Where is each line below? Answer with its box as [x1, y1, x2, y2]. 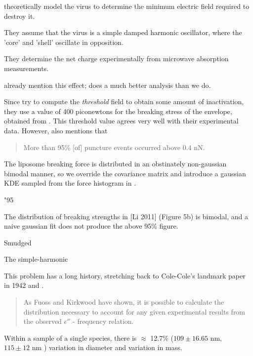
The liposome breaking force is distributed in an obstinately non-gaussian [4, 158, 227, 169]
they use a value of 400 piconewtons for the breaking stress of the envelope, [4, 106, 232, 116]
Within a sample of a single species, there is [4, 332, 137, 343]
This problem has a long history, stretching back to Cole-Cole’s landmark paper [4, 270, 246, 280]
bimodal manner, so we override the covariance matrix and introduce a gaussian [4, 168, 246, 178]
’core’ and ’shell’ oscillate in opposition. [4, 37, 124, 47]
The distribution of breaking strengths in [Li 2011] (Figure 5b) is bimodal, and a [4, 211, 249, 221]
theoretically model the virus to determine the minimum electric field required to [4, 1, 250, 11]
